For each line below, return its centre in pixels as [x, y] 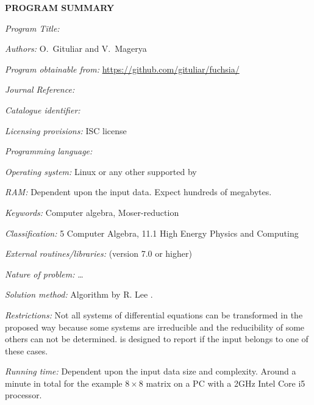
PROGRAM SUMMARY [60, 7]
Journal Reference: [40, 89]
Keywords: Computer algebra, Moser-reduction [92, 212]
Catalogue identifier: [43, 109]
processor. [23, 395]
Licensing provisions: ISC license [66, 130]
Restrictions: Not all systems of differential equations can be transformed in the [154, 314]
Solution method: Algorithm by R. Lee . [79, 294]
